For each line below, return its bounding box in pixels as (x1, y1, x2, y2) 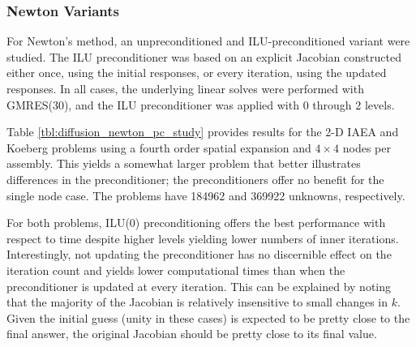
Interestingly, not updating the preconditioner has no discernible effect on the (6, 246, 392, 263)
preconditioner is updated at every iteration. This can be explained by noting (6, 277, 392, 294)
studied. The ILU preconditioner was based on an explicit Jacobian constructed (6, 48, 401, 65)
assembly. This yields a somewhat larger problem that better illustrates (6, 155, 361, 172)
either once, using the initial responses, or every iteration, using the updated (6, 64, 387, 81)
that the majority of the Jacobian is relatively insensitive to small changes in (6, 293, 388, 311)
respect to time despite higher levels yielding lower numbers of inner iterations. (6, 229, 399, 246)
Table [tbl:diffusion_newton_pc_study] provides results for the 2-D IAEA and (6, 123, 399, 140)
